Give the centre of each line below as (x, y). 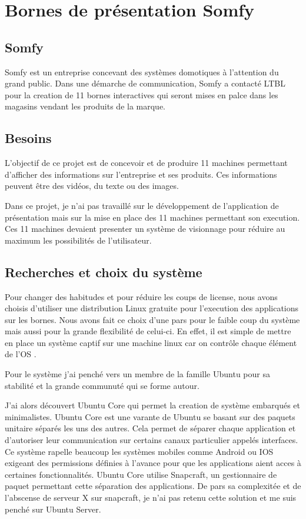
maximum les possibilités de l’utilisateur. (78, 240)
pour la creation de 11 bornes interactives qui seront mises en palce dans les (142, 94)
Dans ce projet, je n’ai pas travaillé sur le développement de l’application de (142, 205)
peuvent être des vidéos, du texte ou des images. (92, 186)
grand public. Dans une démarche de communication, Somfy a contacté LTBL (145, 83)
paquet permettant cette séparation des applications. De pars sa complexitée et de (153, 486)
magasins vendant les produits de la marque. (85, 106)
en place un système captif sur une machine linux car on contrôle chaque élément (151, 342)
